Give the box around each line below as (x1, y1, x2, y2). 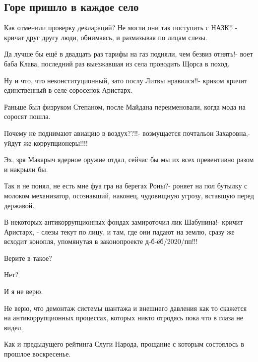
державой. (4, 200, 35, 210)
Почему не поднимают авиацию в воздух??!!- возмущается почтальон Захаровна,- (4, 127, 251, 138)
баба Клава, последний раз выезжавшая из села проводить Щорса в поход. (4, 58, 230, 68)
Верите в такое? (4, 252, 52, 263)
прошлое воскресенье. (4, 349, 71, 359)
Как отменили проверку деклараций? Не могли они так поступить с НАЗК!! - (4, 22, 238, 33)
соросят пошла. (4, 111, 51, 121)
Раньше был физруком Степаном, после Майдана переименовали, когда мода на (4, 101, 246, 112)
